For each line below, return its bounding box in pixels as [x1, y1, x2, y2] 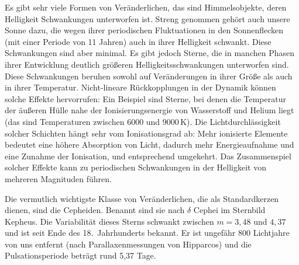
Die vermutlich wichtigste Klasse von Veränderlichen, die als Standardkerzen [5, 192, 279, 204]
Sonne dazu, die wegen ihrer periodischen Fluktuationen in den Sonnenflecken [5, 24, 284, 36]
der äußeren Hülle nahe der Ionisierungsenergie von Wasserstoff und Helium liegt [5, 104, 294, 116]
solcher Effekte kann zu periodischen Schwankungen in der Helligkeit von [5, 161, 266, 173]
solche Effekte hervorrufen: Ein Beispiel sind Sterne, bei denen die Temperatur [5, 92, 286, 104]
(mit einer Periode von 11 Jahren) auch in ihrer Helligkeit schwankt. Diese [5, 35, 271, 47]
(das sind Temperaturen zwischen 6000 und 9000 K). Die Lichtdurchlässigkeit [5, 115, 281, 127]
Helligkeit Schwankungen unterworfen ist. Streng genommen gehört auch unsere [5, 12, 290, 25]
